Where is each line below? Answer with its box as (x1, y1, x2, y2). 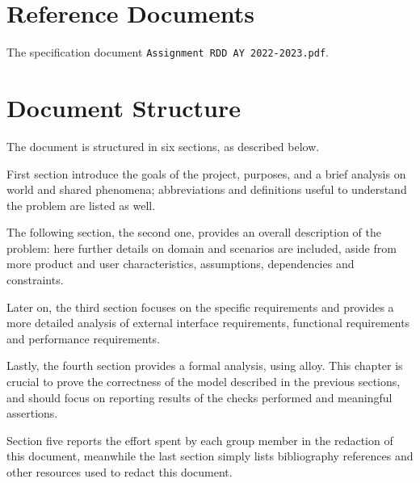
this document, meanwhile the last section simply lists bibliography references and (6, 447, 414, 464)
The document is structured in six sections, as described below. (6, 137, 320, 154)
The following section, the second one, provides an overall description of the (6, 224, 381, 241)
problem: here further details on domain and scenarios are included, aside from (6, 239, 397, 256)
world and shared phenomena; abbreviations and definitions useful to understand (6, 181, 407, 198)
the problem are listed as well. (6, 196, 156, 213)
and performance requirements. (6, 330, 161, 346)
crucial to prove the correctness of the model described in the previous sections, (6, 373, 401, 390)
